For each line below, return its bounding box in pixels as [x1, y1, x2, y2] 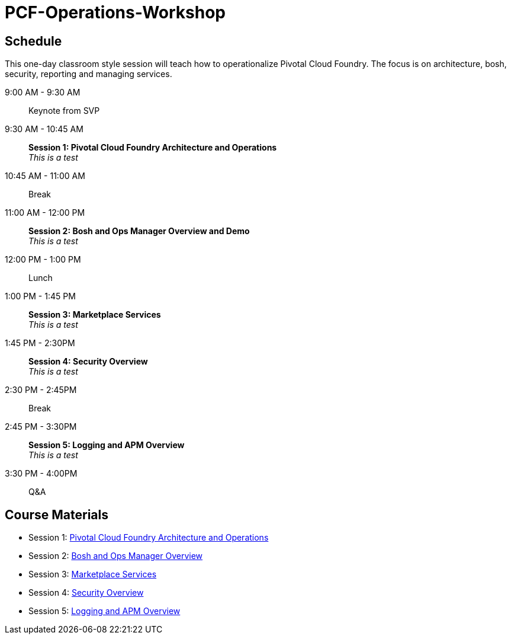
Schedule [5, 33, 62, 49]
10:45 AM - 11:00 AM [5, 171, 85, 181]
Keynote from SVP [28, 106, 100, 116]
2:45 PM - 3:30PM [5, 421, 77, 432]
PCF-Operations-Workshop [5, 2, 226, 23]
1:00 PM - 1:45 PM [5, 291, 76, 302]
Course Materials [5, 507, 109, 522]
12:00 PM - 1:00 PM [5, 254, 81, 265]
